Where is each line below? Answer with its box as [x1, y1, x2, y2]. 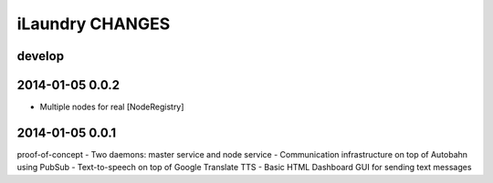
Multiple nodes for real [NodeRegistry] [39, 101, 184, 113]
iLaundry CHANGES [16, 14, 171, 34]
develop [16, 48, 64, 64]
